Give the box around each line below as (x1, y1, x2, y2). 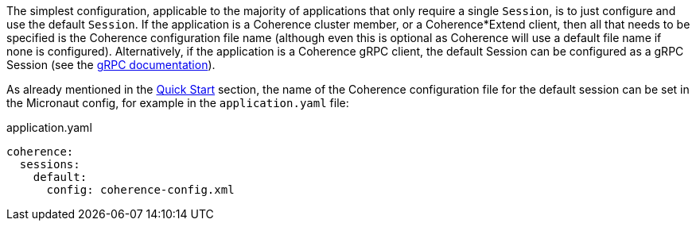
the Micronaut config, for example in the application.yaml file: (6, 96, 349, 110)
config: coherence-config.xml (46, 183, 235, 196)
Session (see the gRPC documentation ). (6, 58, 216, 71)
